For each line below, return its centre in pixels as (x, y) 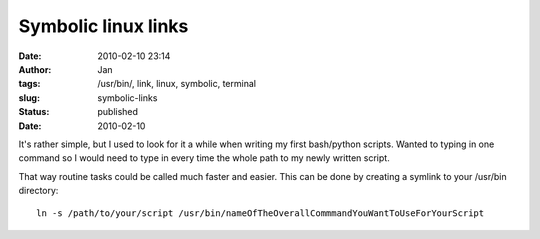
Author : (35, 69)
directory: (38, 191)
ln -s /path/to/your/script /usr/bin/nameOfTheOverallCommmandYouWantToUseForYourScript (260, 213)
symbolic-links (127, 97)
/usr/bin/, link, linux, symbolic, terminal (177, 84)
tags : (29, 84)
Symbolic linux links (103, 26)
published (118, 112)
